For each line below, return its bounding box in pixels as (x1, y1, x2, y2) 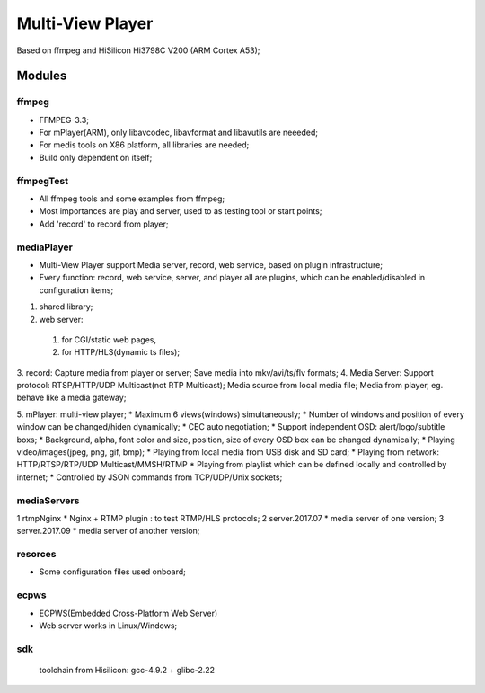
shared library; (39, 301, 93, 312)
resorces (16, 548, 57, 561)
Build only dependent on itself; (39, 152, 153, 163)
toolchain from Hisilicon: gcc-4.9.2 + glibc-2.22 (39, 664, 216, 675)
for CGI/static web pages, (61, 333, 157, 345)
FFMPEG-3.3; (39, 114, 90, 125)
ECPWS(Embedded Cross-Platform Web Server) (39, 608, 218, 618)
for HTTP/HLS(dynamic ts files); (61, 347, 180, 358)
